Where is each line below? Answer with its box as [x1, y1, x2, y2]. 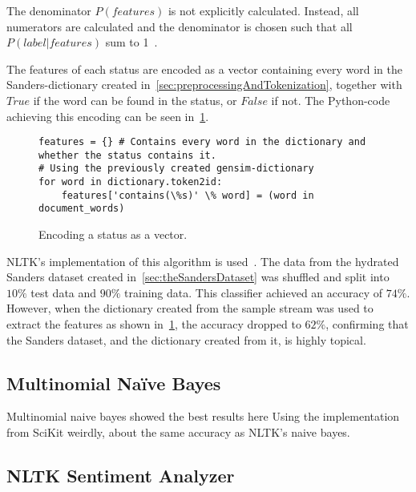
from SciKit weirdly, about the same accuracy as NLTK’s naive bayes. [6, 424, 350, 441]
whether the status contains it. [38, 149, 216, 161]
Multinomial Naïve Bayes [6, 370, 221, 395]
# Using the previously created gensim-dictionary [38, 163, 314, 175]
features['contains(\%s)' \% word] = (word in [61, 189, 314, 201]
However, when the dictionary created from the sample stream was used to [6, 300, 374, 317]
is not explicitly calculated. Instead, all [168, 2, 359, 18]
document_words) [38, 203, 125, 215]
